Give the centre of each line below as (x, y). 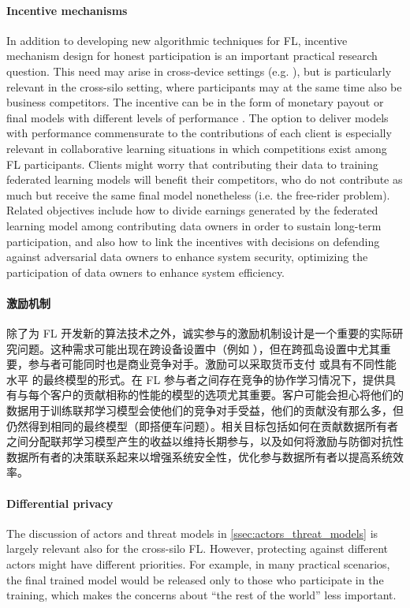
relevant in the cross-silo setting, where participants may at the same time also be (204, 86)
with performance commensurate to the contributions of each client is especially (199, 133)
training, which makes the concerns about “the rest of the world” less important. (201, 595)
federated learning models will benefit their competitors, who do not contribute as (205, 179)
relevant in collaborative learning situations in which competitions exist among (197, 148)
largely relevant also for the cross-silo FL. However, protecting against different (198, 548)
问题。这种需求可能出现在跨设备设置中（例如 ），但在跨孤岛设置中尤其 (198, 348)
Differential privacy (60, 503)
